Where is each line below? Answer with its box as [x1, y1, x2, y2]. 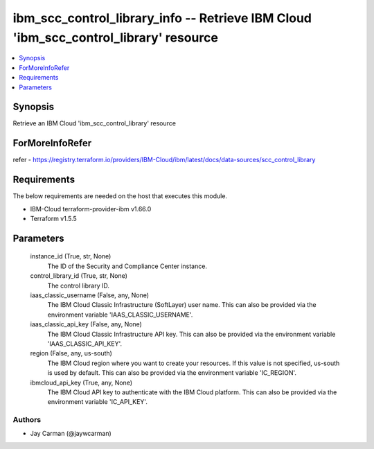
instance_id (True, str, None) [30, 252, 112, 261]
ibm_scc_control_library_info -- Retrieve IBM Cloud [12, 10, 312, 26]
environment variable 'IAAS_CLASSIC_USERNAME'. [47, 310, 193, 319]
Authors [12, 415, 42, 425]
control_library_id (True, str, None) [30, 272, 128, 280]
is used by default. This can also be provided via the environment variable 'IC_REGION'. [47, 369, 297, 377]
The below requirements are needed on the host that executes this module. [12, 192, 228, 200]
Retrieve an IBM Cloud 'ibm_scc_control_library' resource [12, 119, 177, 127]
